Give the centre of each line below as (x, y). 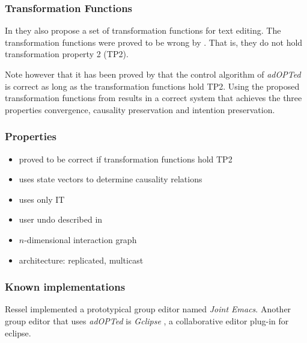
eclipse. (18, 332)
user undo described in (61, 219)
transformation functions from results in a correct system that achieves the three (153, 98)
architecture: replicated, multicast (81, 260)
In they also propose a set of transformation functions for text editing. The (143, 30)
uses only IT (42, 199)
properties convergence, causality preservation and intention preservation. (140, 109)
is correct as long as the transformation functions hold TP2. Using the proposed (152, 86)
